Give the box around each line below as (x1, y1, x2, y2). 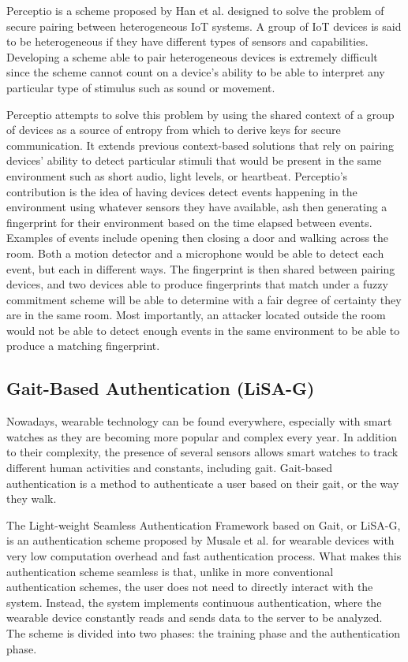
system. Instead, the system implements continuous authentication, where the (6, 593, 382, 610)
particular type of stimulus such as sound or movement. (6, 79, 275, 95)
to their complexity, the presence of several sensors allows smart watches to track (6, 444, 399, 460)
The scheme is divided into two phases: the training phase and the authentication (6, 624, 400, 641)
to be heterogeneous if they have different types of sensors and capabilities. (6, 33, 369, 50)
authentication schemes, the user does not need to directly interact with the (6, 578, 373, 595)
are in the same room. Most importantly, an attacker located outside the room (6, 307, 386, 323)
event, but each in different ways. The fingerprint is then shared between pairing (6, 260, 395, 277)
